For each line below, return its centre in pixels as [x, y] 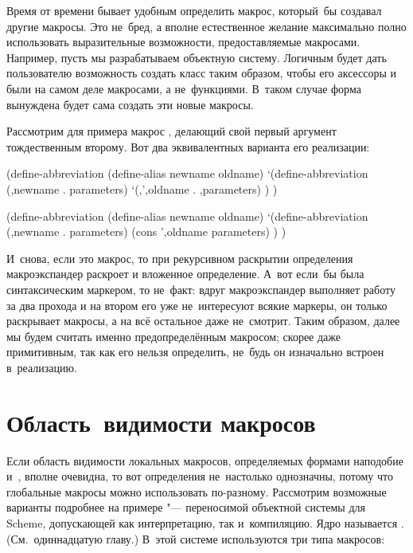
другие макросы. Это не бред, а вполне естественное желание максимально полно [206, 26]
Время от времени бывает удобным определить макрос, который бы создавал [194, 10]
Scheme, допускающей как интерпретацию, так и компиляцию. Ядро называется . [205, 522]
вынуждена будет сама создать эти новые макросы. [130, 104]
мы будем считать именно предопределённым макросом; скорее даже [174, 336]
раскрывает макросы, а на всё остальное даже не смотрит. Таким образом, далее [203, 321]
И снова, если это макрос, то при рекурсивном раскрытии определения [180, 258]
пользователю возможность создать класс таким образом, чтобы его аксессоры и [202, 73]
